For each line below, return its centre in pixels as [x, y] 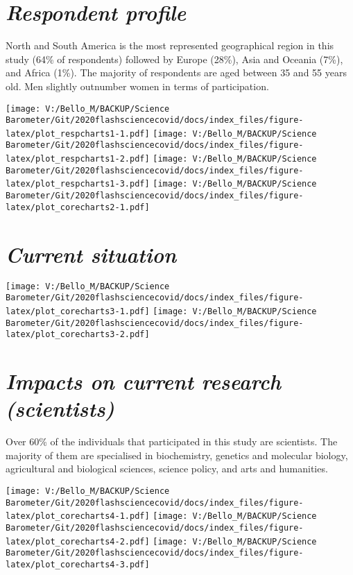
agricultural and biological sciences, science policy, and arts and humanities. [167, 469]
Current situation [91, 254]
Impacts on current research [144, 381]
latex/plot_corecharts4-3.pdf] [78, 564]
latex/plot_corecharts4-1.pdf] [78, 516]
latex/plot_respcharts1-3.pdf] [78, 184]
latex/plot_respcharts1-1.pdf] [78, 134]
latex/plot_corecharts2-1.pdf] [78, 207]
